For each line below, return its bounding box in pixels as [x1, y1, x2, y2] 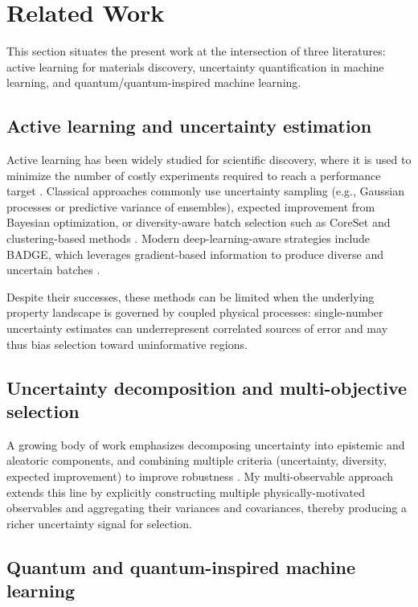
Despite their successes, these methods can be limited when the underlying [6, 288, 375, 305]
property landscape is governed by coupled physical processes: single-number [6, 304, 383, 321]
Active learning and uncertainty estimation [6, 113, 372, 138]
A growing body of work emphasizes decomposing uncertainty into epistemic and [6, 436, 405, 453]
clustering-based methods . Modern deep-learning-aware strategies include [6, 230, 371, 247]
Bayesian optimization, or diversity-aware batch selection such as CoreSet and [6, 214, 391, 231]
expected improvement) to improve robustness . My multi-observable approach [6, 468, 394, 485]
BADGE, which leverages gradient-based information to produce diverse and [6, 245, 383, 262]
